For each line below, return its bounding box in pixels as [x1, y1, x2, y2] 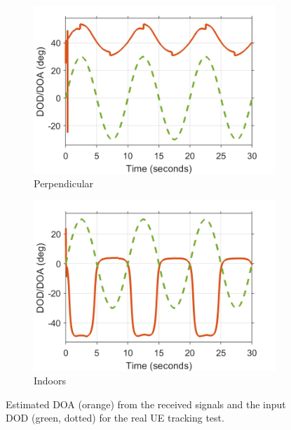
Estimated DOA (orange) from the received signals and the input [6, 396, 286, 411]
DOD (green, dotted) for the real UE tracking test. [6, 410, 224, 425]
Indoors [34, 373, 67, 388]
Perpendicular [34, 176, 94, 191]
